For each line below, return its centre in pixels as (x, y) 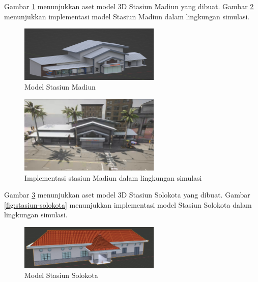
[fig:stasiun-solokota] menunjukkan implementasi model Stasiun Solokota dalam (128, 204)
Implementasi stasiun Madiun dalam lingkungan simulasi (113, 177)
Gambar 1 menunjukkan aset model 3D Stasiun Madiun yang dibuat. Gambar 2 (129, 6)
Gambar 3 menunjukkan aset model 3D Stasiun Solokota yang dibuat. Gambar (127, 195)
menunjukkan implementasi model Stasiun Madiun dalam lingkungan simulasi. (127, 16)
